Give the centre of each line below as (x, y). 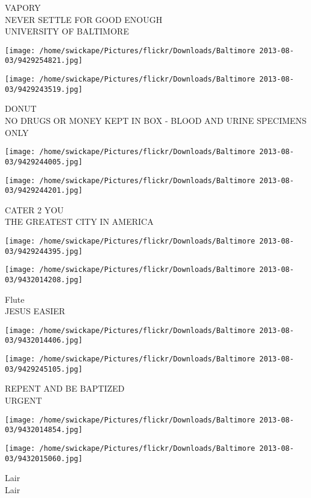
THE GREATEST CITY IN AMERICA (79, 222)
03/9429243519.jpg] (44, 89)
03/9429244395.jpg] (44, 251)
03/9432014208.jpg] (44, 280)
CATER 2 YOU (34, 209)
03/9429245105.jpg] (44, 369)
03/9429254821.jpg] (44, 61)
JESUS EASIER (35, 311)
